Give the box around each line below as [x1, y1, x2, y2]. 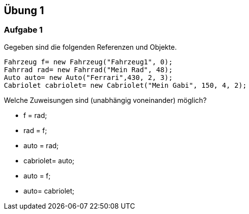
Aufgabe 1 [4, 25, 43, 35]
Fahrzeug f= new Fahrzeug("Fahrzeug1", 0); [4, 58, 173, 66]
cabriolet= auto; [23, 156, 75, 165]
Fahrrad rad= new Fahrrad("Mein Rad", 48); [4, 65, 173, 74]
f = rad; [23, 111, 47, 119]
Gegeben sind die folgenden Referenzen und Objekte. [4, 42, 177, 51]
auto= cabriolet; [23, 186, 75, 195]
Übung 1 [4, 4, 44, 17]
